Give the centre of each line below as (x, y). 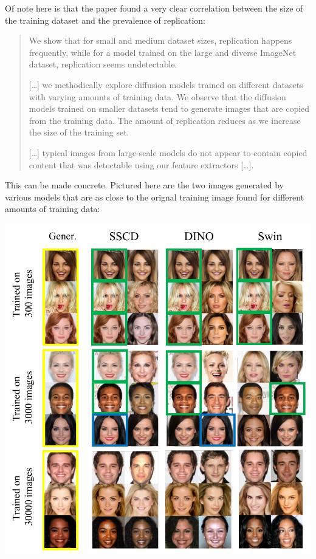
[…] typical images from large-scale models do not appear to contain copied (168, 152)
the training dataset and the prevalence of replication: (105, 20)
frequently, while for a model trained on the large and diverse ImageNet (163, 52)
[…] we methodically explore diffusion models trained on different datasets (166, 84)
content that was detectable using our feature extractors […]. (141, 164)
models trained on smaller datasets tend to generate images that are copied (169, 108)
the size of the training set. (79, 132)
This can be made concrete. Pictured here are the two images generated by (144, 185)
